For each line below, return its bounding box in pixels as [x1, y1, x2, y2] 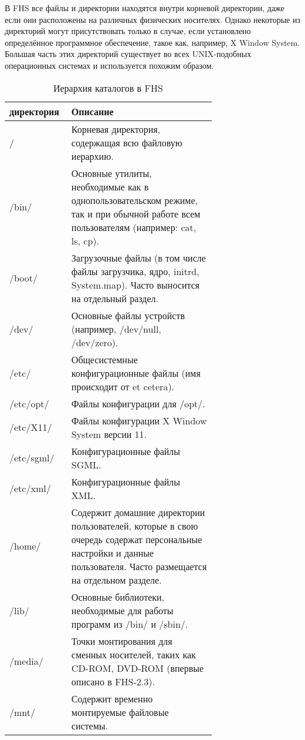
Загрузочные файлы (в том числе [71, 250, 206, 264]
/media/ [9, 654, 43, 668]
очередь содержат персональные [71, 532, 202, 546]
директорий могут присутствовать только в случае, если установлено [5, 25, 251, 37]
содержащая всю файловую [71, 135, 182, 149]
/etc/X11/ [9, 420, 52, 434]
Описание [71, 104, 114, 118]
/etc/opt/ [9, 396, 49, 410]
